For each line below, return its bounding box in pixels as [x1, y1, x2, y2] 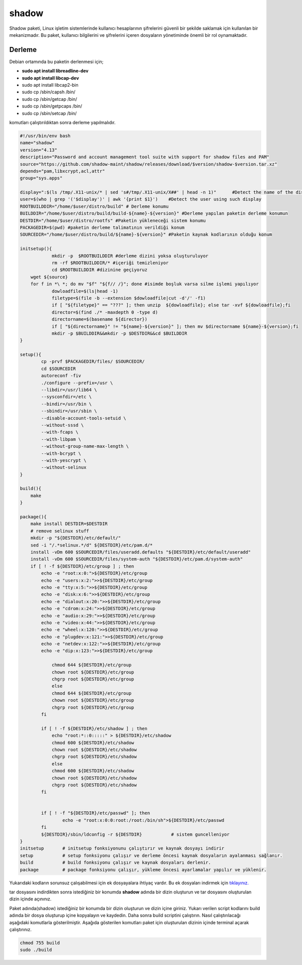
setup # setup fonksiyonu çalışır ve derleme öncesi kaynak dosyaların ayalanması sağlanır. [20, 853, 283, 858]
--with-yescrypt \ [41, 457, 87, 463]
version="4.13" [20, 147, 57, 153]
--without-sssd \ [41, 422, 84, 428]
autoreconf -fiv [41, 373, 82, 379]
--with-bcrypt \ [41, 450, 82, 456]
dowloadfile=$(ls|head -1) [51, 288, 118, 294]
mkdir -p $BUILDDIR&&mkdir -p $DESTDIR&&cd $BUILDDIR [51, 330, 187, 336]
